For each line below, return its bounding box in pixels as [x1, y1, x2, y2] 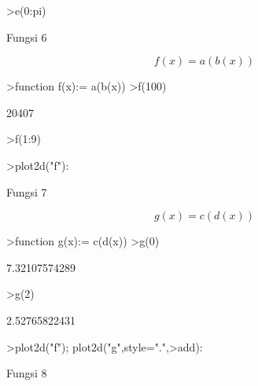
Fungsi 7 [6, 183, 47, 200]
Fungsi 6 [6, 28, 47, 45]
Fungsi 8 [6, 365, 47, 381]
